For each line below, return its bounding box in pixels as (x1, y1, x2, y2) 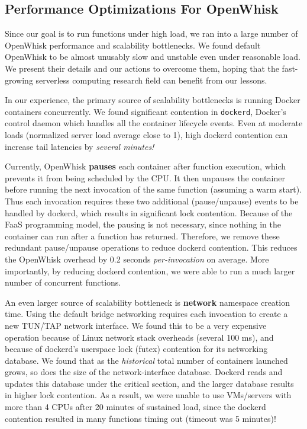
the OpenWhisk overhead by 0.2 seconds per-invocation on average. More (5, 252, 269, 265)
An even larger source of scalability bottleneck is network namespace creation (5, 296, 290, 308)
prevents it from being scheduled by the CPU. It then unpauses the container (5, 171, 285, 184)
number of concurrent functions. (5, 276, 121, 289)
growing (5, 73, 33, 86)
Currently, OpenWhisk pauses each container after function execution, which (5, 160, 286, 172)
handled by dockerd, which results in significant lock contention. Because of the (5, 206, 293, 219)
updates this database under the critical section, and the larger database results (5, 377, 294, 389)
